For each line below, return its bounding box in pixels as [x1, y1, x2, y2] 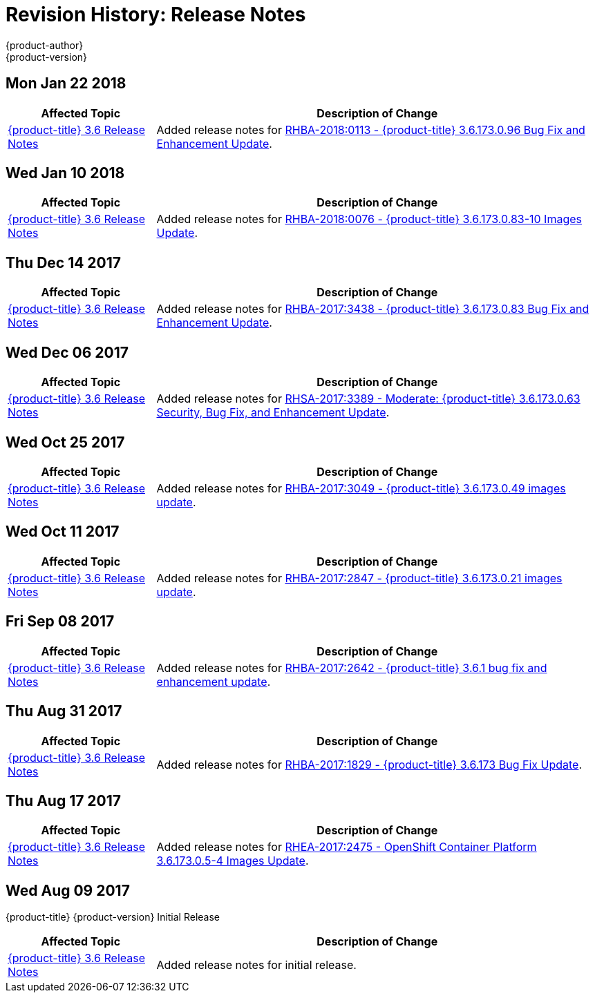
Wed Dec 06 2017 [6, 343, 129, 361]
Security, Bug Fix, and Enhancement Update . [156, 405, 390, 420]
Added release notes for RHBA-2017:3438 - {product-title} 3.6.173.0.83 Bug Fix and [156, 302, 589, 316]
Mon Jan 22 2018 [6, 75, 126, 93]
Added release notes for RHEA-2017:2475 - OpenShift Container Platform [156, 840, 537, 854]
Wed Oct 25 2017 [6, 433, 125, 451]
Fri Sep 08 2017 [6, 613, 115, 631]
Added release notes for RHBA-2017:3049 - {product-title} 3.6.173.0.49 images [156, 481, 566, 495]
